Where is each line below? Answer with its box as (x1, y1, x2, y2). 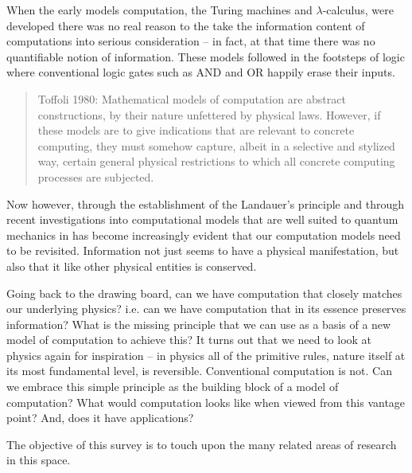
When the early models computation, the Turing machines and (6, 2, 313, 18)
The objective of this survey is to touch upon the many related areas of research (6, 436, 397, 452)
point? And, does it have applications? (6, 409, 194, 426)
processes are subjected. (37, 168, 154, 185)
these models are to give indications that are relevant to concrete (37, 122, 355, 139)
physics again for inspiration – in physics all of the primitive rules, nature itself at (6, 346, 406, 363)
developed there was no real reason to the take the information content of (6, 17, 365, 33)
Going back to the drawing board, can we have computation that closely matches (6, 284, 402, 301)
